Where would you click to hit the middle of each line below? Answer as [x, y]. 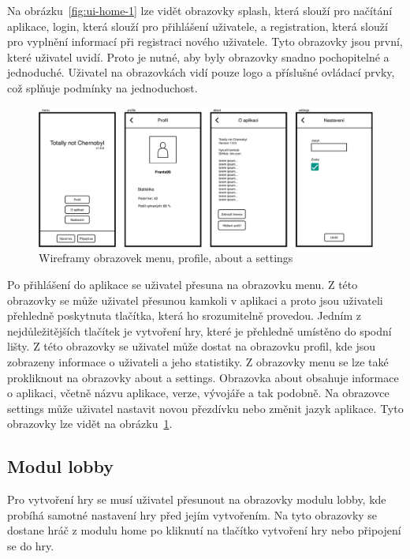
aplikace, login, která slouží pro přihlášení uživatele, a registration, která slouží [198, 26]
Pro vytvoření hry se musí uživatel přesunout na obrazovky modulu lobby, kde [197, 499]
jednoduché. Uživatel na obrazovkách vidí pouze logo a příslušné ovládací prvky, [201, 72]
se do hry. [31, 545]
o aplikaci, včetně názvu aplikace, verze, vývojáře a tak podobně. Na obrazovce [198, 393]
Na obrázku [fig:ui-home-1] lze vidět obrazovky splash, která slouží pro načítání [200, 10]
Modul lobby [60, 466]
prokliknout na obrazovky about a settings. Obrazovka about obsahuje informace [203, 377]
